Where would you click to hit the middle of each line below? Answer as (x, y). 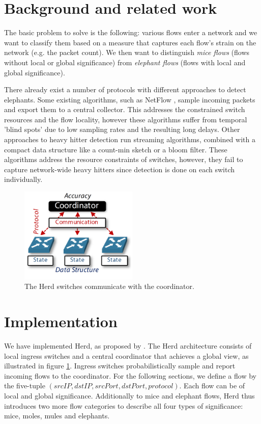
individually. (23, 179)
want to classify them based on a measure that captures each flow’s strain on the (130, 42)
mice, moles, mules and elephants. (57, 416)
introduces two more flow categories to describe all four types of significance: (124, 405)
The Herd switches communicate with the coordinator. (109, 286)
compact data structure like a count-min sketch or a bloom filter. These (116, 149)
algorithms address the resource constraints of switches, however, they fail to (124, 159)
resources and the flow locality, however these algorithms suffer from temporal (126, 119)
